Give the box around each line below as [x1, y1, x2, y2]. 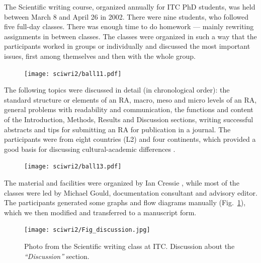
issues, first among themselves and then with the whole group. [4, 50, 196, 61]
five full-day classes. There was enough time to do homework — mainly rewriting [4, 21, 254, 32]
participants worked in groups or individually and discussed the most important [4, 41, 250, 51]
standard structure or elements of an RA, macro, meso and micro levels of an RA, [4, 94, 257, 105]
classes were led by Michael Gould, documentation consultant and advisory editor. [4, 187, 257, 198]
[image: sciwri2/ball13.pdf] [24, 163, 122, 170]
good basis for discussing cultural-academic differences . [4, 143, 176, 154]
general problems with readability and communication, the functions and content [4, 104, 253, 115]
